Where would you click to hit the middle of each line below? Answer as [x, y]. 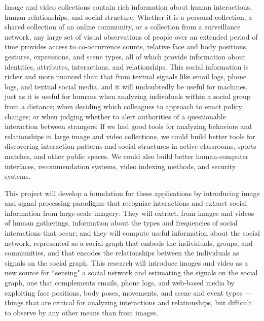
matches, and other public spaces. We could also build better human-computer [127, 156]
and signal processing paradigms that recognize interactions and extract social [126, 203]
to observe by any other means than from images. [82, 312]
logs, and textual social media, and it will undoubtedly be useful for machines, [126, 86]
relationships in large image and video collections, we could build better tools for [130, 136]
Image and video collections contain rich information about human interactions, [128, 7]
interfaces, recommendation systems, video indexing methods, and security [120, 166]
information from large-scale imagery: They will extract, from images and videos [129, 213]
